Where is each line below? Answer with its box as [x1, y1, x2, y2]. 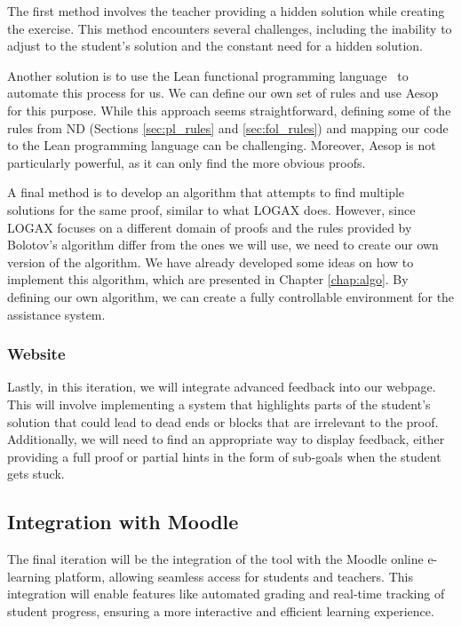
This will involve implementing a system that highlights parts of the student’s [7, 394, 431, 413]
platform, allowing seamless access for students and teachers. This [54, 567, 413, 585]
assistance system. [7, 305, 106, 323]
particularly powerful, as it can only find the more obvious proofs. [7, 153, 366, 171]
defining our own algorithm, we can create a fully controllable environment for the [7, 287, 455, 305]
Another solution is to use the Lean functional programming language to [7, 66, 409, 84]
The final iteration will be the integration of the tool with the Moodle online [7, 550, 424, 568]
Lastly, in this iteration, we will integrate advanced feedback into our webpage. [7, 377, 436, 396]
